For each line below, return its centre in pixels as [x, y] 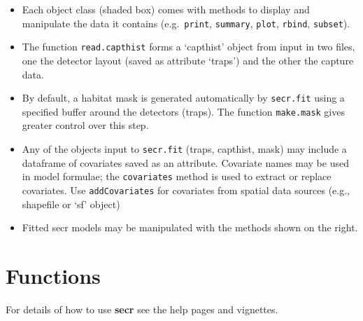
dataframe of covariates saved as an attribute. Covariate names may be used [185, 162]
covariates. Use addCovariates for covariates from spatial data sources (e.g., [186, 190]
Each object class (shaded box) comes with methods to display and [166, 9]
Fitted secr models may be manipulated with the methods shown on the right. [190, 227]
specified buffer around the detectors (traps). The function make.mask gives [183, 111]
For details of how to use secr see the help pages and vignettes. [142, 309]
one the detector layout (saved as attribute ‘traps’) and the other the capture [188, 60]
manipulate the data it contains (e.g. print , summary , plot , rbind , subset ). [186, 23]
